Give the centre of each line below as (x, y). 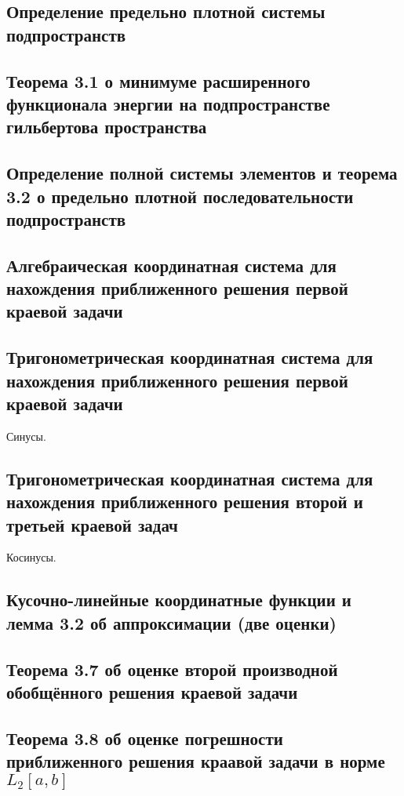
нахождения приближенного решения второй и (185, 502)
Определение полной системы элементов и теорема (202, 173)
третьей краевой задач (92, 524)
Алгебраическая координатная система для (171, 265)
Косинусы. (31, 557)
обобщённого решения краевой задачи (152, 691)
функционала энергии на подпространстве (168, 103)
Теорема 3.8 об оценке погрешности (145, 738)
